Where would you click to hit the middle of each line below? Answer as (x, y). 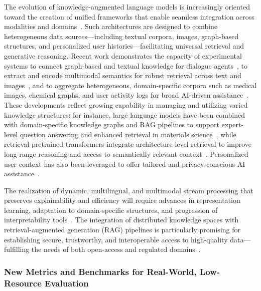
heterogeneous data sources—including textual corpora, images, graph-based (121, 36)
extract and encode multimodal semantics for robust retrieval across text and (123, 75)
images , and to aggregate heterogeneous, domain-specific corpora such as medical (130, 85)
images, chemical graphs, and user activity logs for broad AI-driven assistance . (126, 95)
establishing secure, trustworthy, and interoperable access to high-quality (116, 239)
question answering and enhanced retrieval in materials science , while (128, 134)
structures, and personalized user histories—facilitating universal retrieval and (124, 46)
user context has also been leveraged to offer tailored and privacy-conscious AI (125, 164)
